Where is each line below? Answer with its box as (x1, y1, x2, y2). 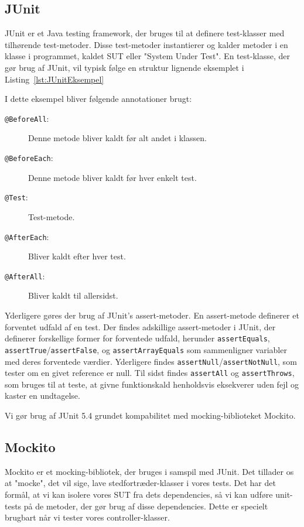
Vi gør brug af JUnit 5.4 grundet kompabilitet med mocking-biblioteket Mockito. (5, 409, 296, 422)
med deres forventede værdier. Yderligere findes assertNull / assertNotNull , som (5, 355, 297, 367)
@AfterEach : (5, 230, 49, 242)
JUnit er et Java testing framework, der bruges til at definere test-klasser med (5, 27, 285, 39)
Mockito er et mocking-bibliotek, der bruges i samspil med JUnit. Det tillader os (5, 465, 294, 477)
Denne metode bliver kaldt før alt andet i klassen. (28, 132, 207, 144)
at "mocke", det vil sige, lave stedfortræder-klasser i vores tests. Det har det (5, 477, 276, 489)
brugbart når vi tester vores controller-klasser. (5, 511, 170, 523)
